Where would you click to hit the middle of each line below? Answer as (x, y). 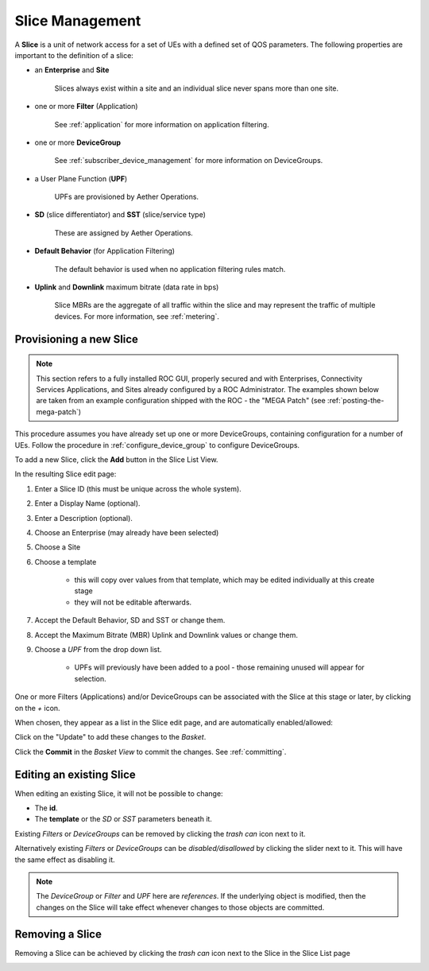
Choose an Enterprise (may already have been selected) (127, 532)
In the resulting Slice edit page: (66, 474)
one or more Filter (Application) (86, 107)
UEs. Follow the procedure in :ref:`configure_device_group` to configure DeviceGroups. (157, 445)
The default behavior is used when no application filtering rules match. (170, 269)
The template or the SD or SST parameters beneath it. (123, 819)
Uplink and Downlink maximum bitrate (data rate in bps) (127, 287)
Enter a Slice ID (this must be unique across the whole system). (138, 488)
